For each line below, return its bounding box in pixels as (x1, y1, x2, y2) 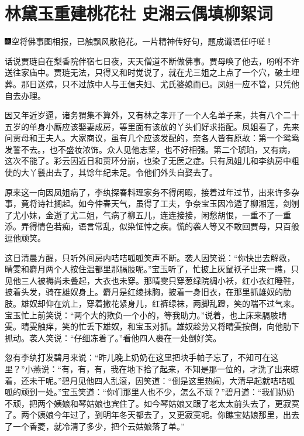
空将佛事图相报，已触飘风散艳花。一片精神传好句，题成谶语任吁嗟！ (11, 35, 274, 47)
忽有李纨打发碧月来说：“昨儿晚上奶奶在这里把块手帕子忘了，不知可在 (5, 351, 271, 363)
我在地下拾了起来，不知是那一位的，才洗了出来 (110, 362, 291, 375)
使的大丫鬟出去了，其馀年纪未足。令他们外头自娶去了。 (5, 166, 217, 178)
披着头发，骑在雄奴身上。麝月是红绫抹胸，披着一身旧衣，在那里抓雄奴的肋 (5, 286, 291, 298)
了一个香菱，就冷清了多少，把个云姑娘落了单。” (5, 420, 185, 432)
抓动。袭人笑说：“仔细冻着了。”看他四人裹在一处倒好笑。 (5, 331, 222, 344)
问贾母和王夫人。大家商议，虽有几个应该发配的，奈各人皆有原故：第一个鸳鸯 (5, 132, 299, 144)
